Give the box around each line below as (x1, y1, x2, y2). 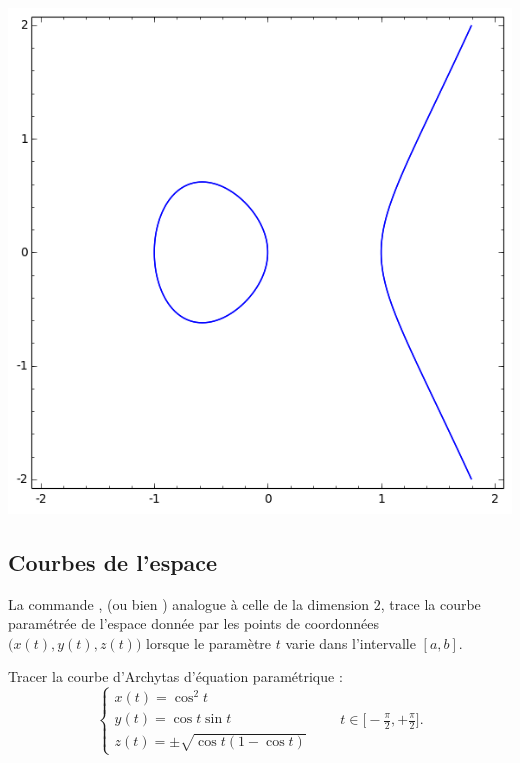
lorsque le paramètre (146, 632, 272, 653)
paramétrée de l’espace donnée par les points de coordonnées (8, 613, 380, 634)
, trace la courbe (380, 593, 481, 614)
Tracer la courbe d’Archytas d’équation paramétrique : (8, 666, 343, 687)
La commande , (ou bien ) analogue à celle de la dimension (8, 593, 370, 614)
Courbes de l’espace (8, 546, 218, 577)
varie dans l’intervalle (285, 632, 416, 653)
